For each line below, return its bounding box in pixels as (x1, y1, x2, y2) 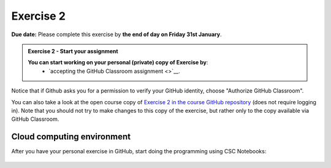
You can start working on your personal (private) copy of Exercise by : (28, 59, 208, 66)
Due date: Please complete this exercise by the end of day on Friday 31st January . (11, 31, 222, 38)
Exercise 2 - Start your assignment (28, 47, 119, 55)
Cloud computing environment (11, 132, 131, 142)
